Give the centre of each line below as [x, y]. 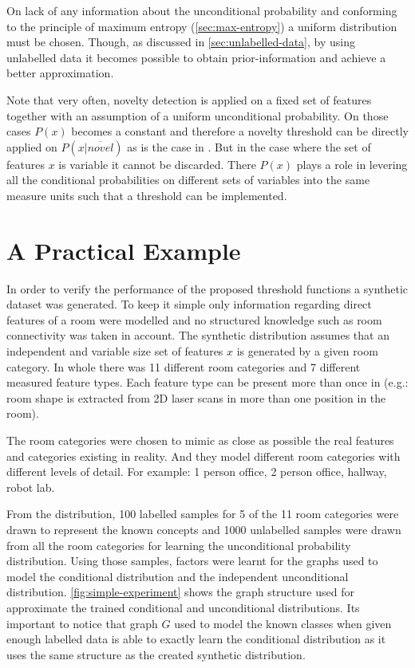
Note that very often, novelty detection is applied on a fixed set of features [189, 99]
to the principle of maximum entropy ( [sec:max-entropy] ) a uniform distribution [202, 26]
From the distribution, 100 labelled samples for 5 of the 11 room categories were [203, 514]
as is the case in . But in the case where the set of [249, 146]
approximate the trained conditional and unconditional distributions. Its [183, 607]
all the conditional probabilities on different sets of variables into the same [188, 180]
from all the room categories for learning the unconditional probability [179, 545]
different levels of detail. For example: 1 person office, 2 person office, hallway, [197, 472]
